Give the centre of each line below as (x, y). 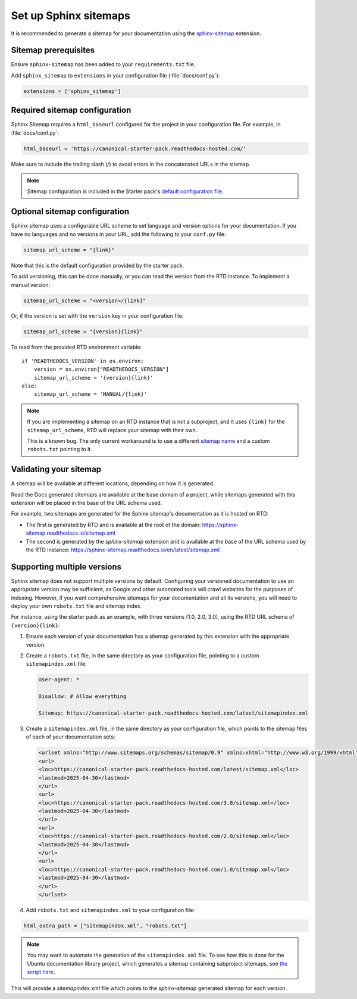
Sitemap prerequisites (53, 50)
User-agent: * (59, 680)
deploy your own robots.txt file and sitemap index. (76, 606)
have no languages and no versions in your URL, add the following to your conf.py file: (118, 234)
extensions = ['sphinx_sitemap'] (72, 91)
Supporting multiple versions (66, 567)
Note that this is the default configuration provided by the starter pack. (98, 265)
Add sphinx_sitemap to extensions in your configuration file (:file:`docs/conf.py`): (115, 75)
